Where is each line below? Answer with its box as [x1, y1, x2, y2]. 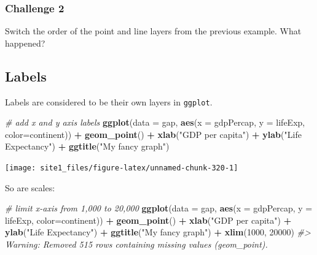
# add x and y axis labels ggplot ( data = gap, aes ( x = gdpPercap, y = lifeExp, [5, 116, 305, 129]
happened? [5, 36, 45, 49]
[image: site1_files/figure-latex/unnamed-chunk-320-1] [5, 164, 238, 173]
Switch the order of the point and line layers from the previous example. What [5, 25, 302, 37]
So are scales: [5, 181, 55, 194]
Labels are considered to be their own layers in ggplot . [5, 95, 213, 108]
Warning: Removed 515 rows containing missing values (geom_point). [5, 238, 268, 251]
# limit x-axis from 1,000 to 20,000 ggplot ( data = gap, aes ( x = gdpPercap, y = [5, 202, 313, 215]
